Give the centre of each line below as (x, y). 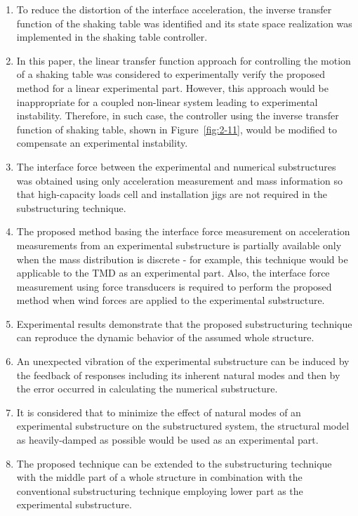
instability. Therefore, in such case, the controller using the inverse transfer (178, 115)
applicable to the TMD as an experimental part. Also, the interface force (173, 273)
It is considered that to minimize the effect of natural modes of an (159, 412)
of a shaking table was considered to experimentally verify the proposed (171, 74)
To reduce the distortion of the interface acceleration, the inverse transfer (174, 9)
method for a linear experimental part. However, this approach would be (172, 87)
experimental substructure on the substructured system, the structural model (183, 426)
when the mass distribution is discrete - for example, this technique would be (182, 259)
